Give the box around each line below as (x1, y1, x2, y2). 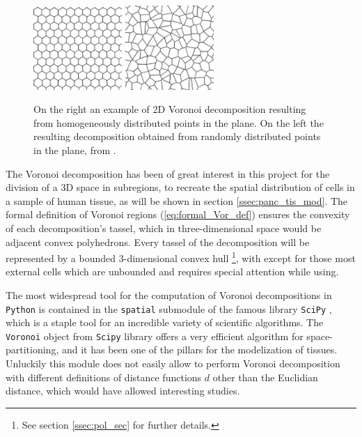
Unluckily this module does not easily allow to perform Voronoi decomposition (6, 356, 340, 371)
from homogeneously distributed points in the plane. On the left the (33, 115, 324, 130)
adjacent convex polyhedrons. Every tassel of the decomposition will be (6, 234, 310, 249)
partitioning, (6, 342, 59, 357)
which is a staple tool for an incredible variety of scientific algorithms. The (6, 315, 324, 330)
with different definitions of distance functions (6, 369, 202, 384)
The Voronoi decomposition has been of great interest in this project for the (6, 166, 330, 181)
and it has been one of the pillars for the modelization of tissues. (61, 342, 338, 357)
